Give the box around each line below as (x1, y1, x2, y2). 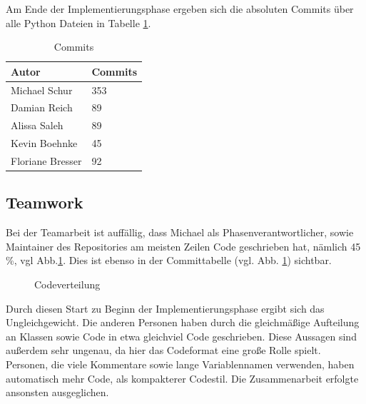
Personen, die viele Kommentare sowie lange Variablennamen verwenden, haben (6, 357, 355, 372)
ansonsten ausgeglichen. (6, 385, 109, 400)
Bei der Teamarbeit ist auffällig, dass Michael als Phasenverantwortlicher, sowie (6, 225, 354, 240)
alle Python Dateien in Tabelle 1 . (6, 15, 151, 30)
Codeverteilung (34, 277, 101, 292)
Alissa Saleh (11, 118, 63, 133)
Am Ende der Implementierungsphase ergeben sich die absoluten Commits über (6, 1, 354, 16)
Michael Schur (11, 82, 73, 97)
